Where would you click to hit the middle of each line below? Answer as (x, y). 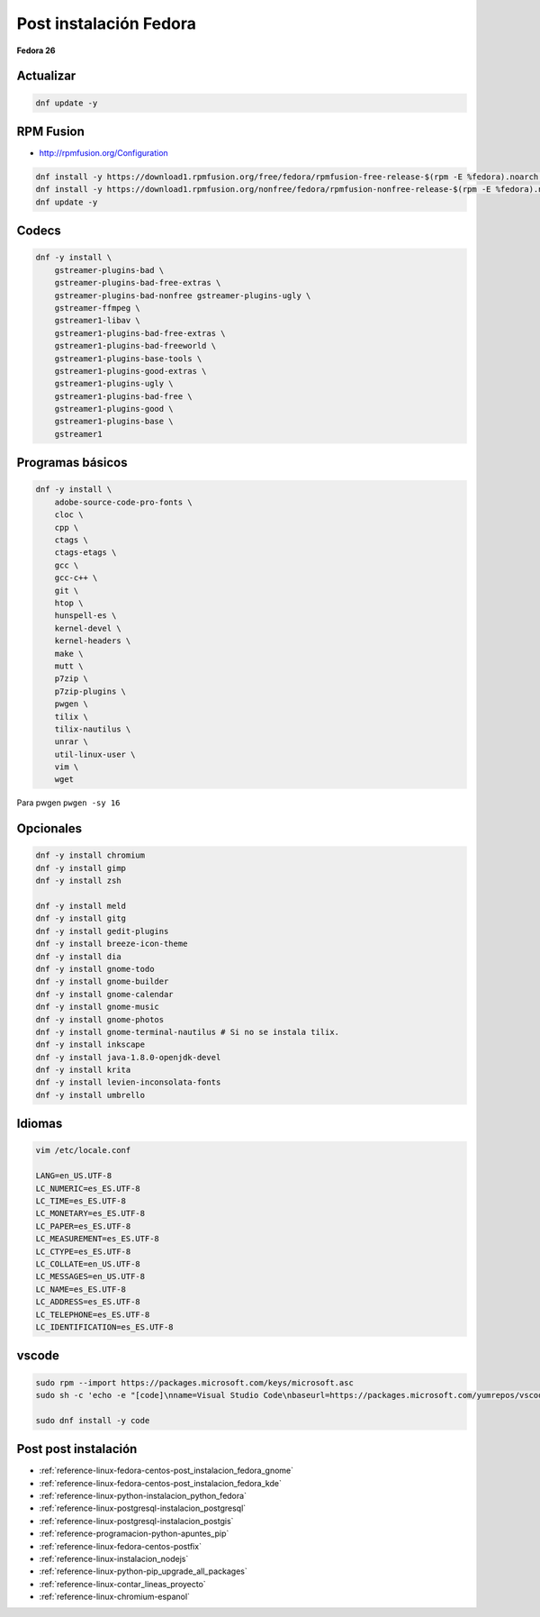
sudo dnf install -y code (93, 1420)
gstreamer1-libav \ (98, 321)
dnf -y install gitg (81, 918)
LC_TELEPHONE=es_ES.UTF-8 (93, 1314)
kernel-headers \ (93, 641)
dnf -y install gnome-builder (102, 981)
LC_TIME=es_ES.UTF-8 (81, 1201)
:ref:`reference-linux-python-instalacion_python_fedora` (143, 1495)
